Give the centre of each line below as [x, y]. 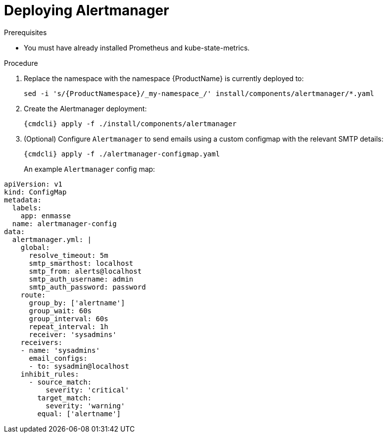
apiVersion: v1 [33, 184]
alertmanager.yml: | [52, 239]
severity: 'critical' [87, 390]
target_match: [65, 398]
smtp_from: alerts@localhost [85, 271]
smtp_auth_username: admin [81, 279]
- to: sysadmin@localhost [79, 366]
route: [33, 295]
